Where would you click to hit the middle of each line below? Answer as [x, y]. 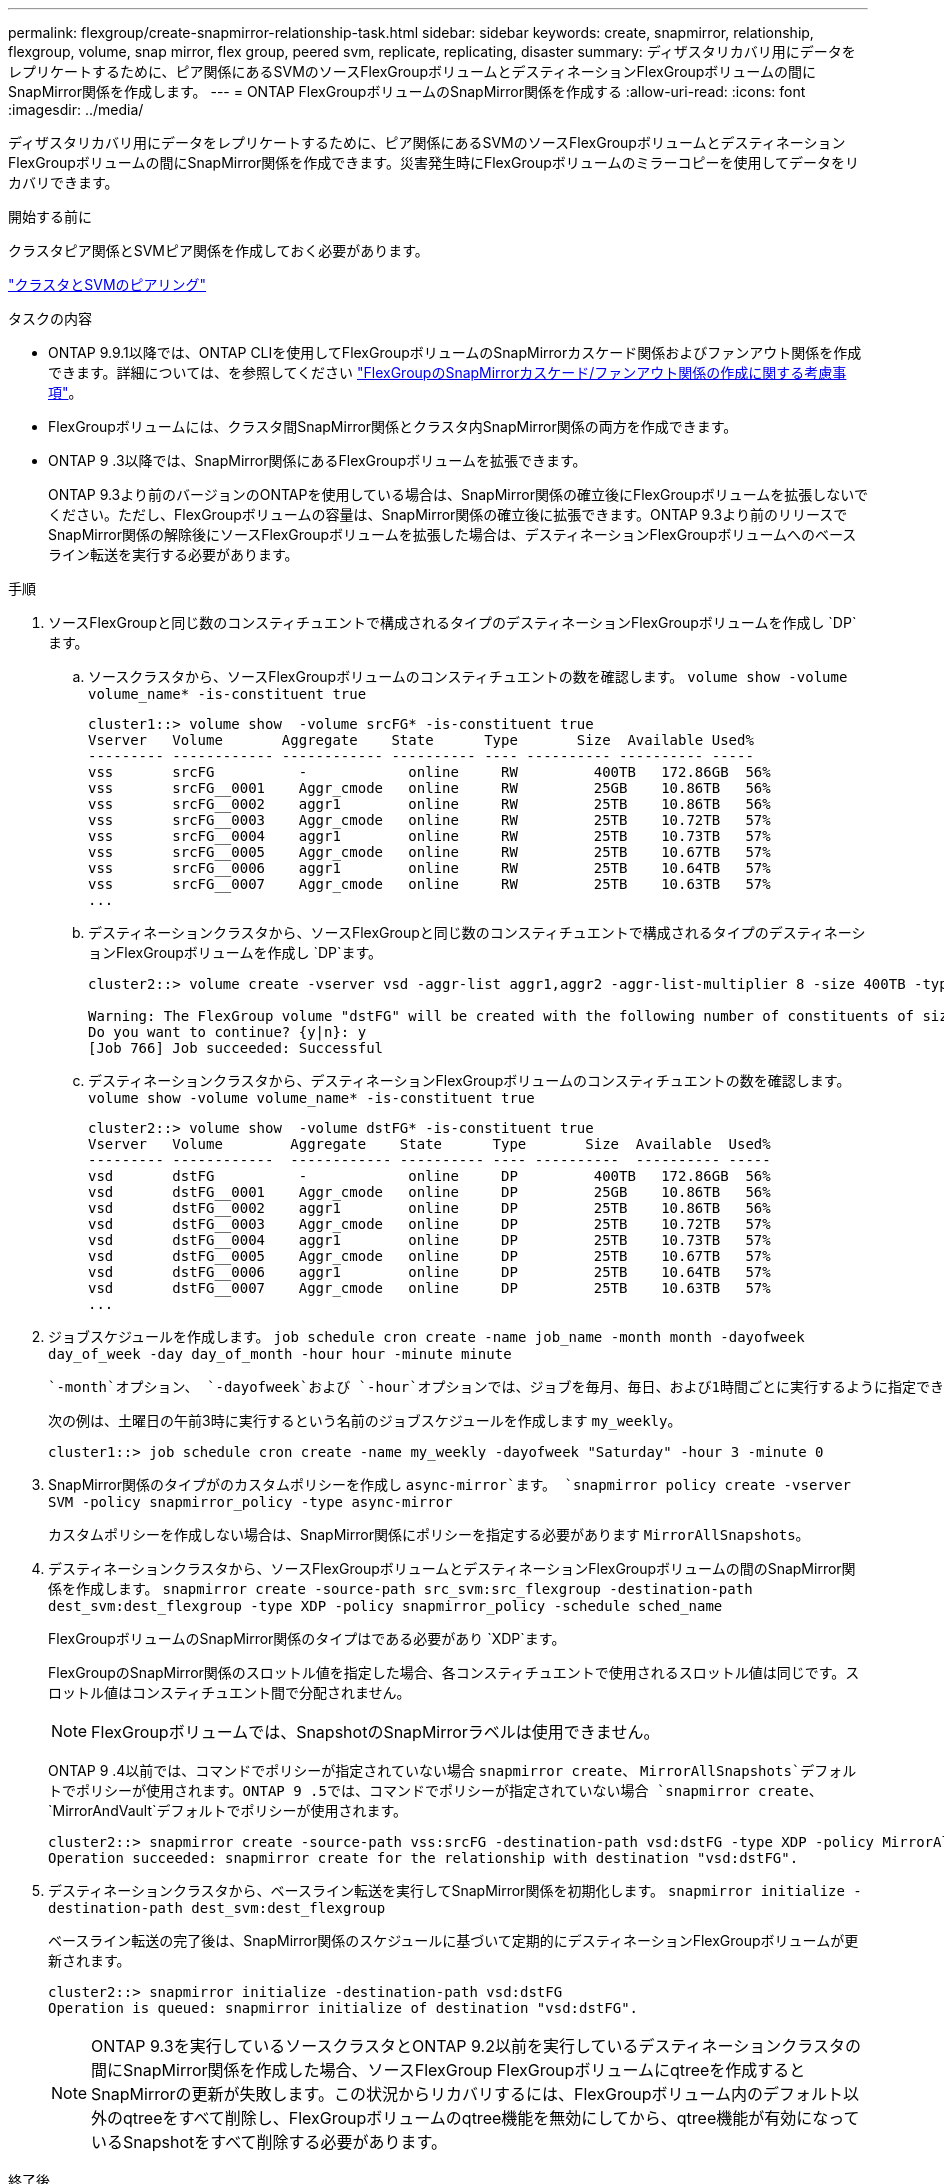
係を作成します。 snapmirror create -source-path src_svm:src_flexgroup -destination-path [400, 1588]
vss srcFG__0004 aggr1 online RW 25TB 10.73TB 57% [429, 836]
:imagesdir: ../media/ [76, 109]
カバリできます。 [63, 182]
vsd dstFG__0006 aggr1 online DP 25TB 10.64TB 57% [429, 1272]
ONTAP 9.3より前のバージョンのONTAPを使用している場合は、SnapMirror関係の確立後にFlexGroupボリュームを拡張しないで [458, 494]
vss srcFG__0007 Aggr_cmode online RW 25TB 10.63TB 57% [429, 884]
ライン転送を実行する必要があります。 [173, 554]
